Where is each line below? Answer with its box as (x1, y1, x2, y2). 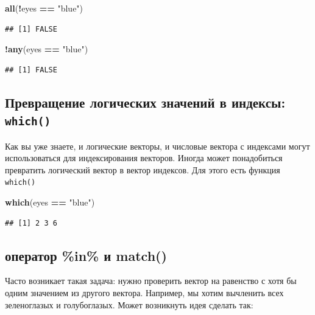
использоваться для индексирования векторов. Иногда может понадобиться (5, 151, 283, 164)
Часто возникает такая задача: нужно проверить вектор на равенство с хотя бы (5, 274, 297, 287)
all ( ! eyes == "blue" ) (5, 2, 83, 14)
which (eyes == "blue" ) (5, 195, 95, 208)
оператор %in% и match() (5, 246, 167, 265)
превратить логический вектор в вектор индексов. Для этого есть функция (5, 163, 280, 176)
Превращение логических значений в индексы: (5, 92, 286, 111)
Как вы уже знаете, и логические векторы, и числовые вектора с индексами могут (5, 139, 310, 152)
